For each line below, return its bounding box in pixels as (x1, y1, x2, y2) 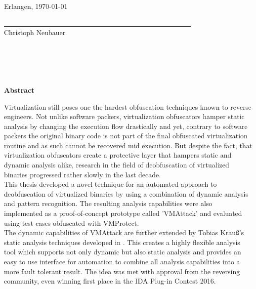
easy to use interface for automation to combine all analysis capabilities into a (4, 256, 240, 266)
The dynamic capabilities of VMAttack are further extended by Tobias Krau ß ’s (4, 227, 244, 238)
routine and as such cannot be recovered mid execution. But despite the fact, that (4, 140, 253, 150)
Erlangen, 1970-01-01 (4, 1, 68, 11)
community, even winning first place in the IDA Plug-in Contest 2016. (4, 276, 216, 286)
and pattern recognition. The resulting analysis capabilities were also (4, 198, 213, 208)
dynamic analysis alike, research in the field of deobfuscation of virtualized (4, 160, 229, 170)
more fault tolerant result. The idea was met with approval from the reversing (4, 266, 240, 276)
